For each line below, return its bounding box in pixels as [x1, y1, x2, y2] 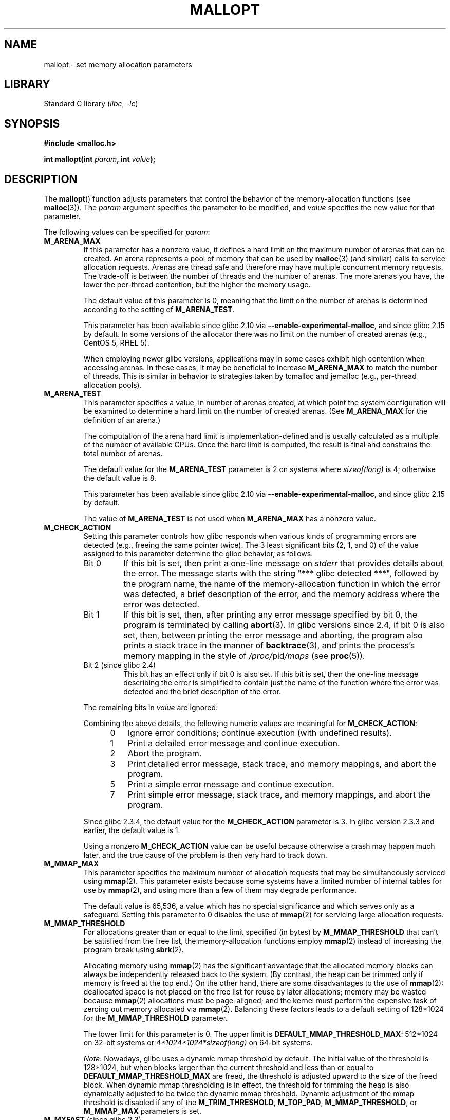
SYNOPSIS [4, 117, 60, 130]
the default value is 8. [83, 474, 157, 483]
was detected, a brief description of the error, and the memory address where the [123, 589, 440, 600]
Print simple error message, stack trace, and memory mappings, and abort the [127, 789, 430, 800]
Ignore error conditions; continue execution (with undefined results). [127, 728, 392, 738]
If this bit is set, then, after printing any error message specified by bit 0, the [123, 609, 418, 620]
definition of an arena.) [83, 416, 161, 425]
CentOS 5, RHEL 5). [83, 338, 149, 348]
